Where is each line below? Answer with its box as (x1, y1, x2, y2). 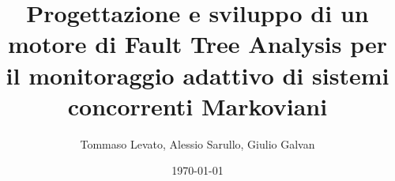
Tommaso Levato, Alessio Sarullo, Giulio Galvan (80, 135, 315, 152)
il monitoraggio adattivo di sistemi (6, 58, 389, 91)
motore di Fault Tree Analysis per (7, 28, 388, 60)
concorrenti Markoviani (67, 89, 328, 122)
